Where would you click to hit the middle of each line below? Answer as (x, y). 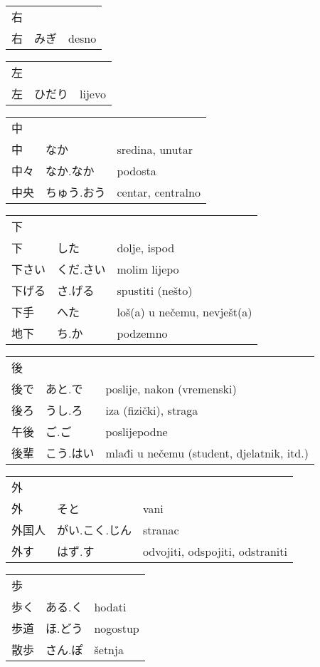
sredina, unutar (155, 149)
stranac (161, 529)
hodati (110, 606)
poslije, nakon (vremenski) (171, 388)
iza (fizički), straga (152, 410)
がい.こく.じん (94, 530)
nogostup (117, 628)
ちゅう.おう (76, 192)
